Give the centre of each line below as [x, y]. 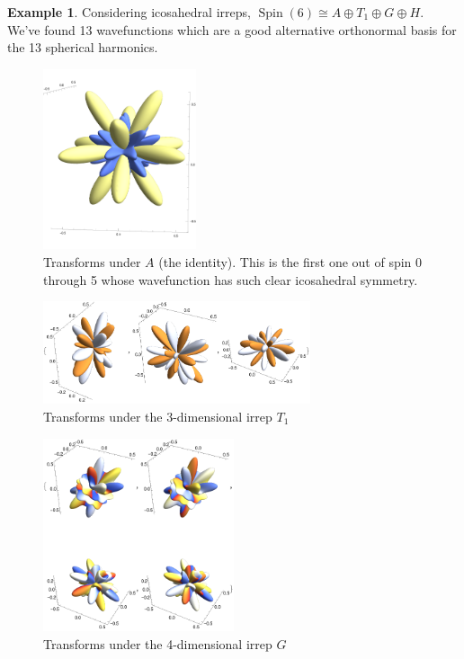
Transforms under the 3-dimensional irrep [158, 416]
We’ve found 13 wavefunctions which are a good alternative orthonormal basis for [232, 29]
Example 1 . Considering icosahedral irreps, [129, 12]
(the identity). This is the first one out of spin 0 [290, 261]
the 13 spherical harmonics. [83, 47]
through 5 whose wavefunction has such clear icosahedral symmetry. [231, 279]
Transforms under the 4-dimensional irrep [158, 644]
